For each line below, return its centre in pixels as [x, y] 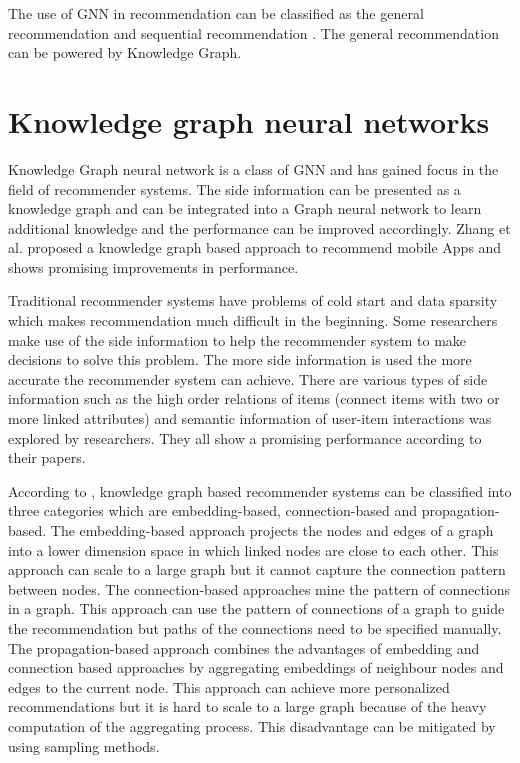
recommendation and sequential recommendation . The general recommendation [253, 32]
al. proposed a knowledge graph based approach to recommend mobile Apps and [255, 247]
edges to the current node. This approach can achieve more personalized [229, 686]
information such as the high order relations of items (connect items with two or [254, 398]
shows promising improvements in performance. [153, 266]
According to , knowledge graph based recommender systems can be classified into [260, 490]
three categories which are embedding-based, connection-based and [213, 510]
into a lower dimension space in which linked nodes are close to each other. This [253, 549]
